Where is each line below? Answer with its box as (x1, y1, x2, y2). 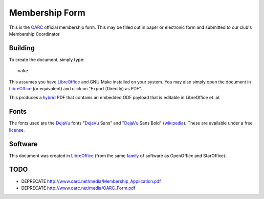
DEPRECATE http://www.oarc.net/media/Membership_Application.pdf (21, 178, 161, 184)
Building (9, 44, 35, 52)
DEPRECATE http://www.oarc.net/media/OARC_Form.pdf (21, 185, 135, 191)
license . (9, 127, 25, 133)
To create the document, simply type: (9, 57, 85, 62)
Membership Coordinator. (9, 31, 61, 37)
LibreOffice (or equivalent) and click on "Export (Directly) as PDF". (9, 86, 143, 92)
